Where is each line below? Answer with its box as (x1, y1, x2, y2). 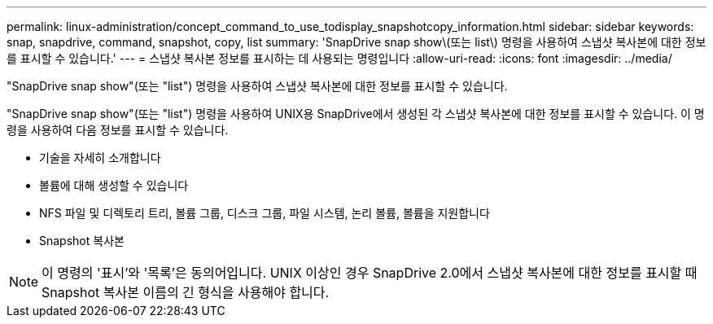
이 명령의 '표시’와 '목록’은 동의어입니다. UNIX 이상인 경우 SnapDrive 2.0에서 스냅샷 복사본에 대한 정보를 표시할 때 (42, 265, 698, 281)
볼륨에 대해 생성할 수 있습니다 (39, 178, 189, 192)
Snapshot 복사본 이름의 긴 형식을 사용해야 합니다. (42, 284, 330, 300)
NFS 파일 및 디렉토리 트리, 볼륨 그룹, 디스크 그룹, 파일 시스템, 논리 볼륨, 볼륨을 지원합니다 (39, 206, 490, 220)
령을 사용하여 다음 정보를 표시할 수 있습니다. (7, 123, 229, 137)
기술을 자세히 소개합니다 (39, 151, 161, 164)
